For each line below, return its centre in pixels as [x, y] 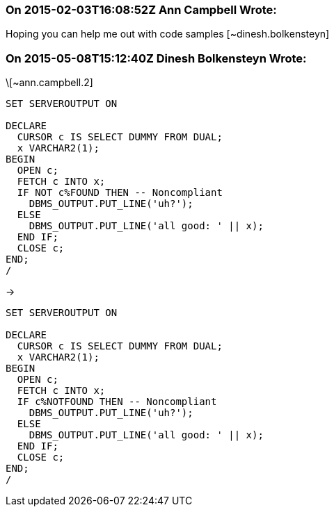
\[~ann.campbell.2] [49, 83]
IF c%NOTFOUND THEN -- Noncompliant [117, 402]
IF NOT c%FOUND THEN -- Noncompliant [120, 193]
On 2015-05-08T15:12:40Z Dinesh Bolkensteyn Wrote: [156, 58]
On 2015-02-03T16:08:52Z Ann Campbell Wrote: [141, 10]
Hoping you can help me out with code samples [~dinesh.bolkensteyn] [168, 34]
